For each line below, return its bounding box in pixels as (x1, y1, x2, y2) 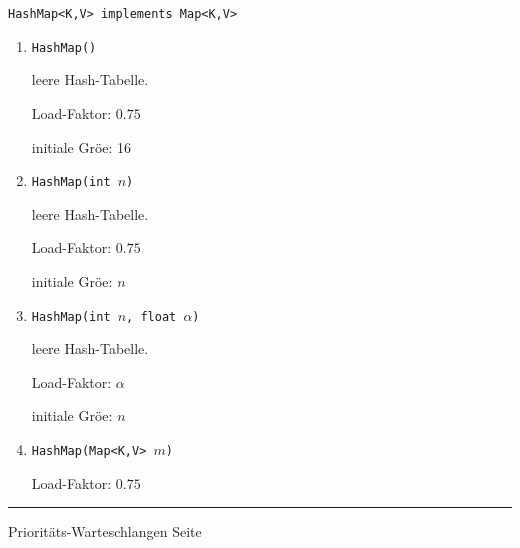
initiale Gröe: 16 (31, 136, 132, 157)
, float (126, 309, 177, 324)
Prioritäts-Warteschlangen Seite (8, 521, 202, 542)
